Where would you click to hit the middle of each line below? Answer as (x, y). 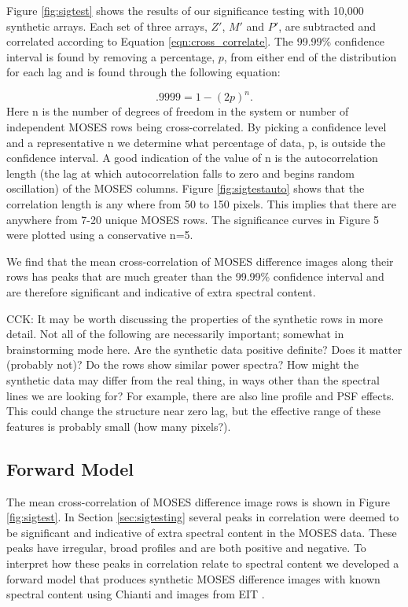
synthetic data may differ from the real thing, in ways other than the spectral (193, 379)
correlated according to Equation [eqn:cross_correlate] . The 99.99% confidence (195, 41)
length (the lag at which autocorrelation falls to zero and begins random (180, 173)
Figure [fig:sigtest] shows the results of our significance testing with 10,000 (185, 10)
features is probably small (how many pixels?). (119, 426)
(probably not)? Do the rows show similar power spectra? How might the (183, 364)
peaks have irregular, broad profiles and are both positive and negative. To (186, 548)
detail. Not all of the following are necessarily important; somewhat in (175, 334)
